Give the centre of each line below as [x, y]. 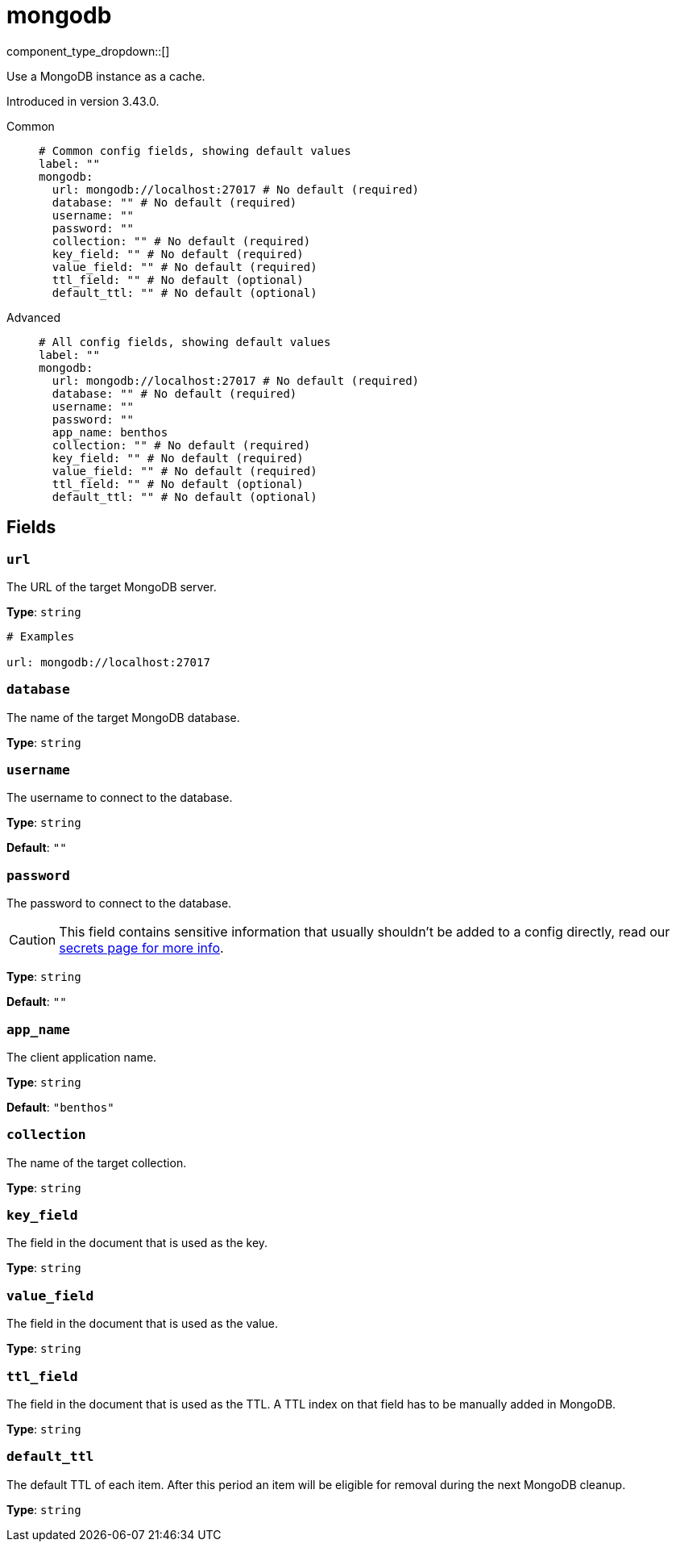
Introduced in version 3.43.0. [83, 101]
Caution [33, 940]
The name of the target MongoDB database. [123, 717]
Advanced [33, 317]
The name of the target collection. [97, 1162]
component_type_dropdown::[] [88, 51]
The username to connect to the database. [120, 798]
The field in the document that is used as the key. [137, 1243]
